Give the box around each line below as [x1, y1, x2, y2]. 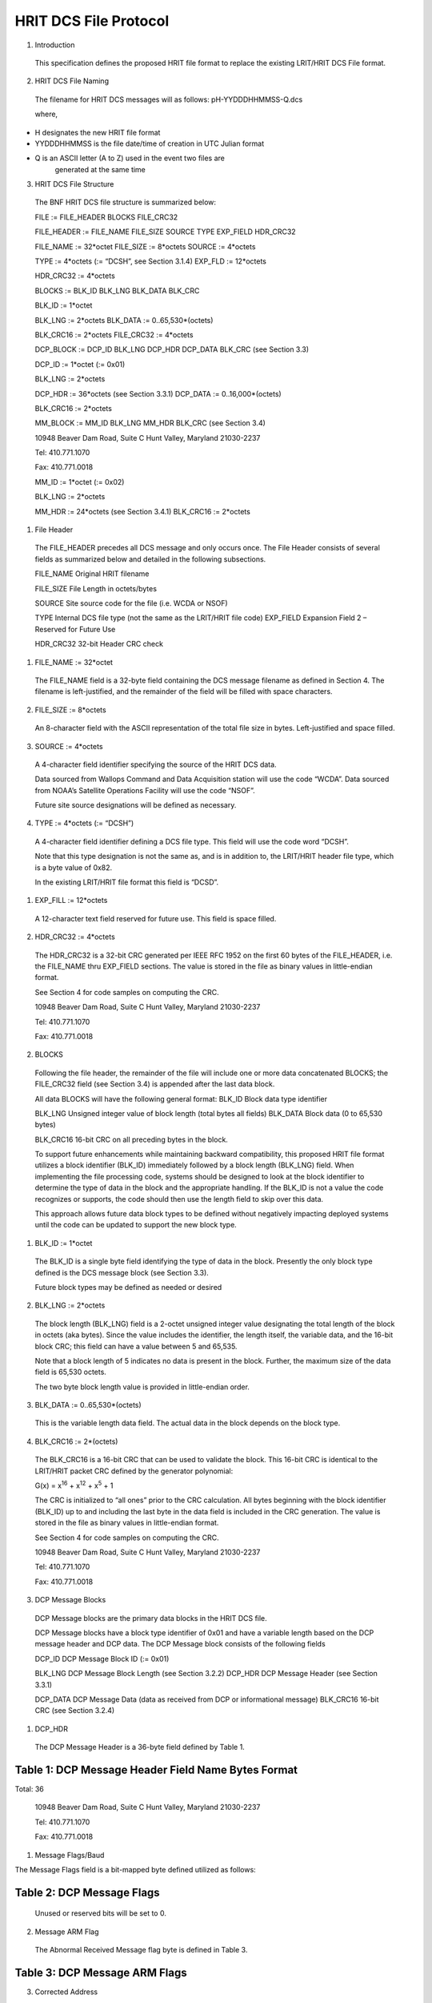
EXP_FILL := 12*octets [34, 896, 108, 905]
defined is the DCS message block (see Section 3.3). [34, 1267, 210, 1277]
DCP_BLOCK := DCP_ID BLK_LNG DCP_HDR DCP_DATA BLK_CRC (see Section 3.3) [34, 345, 310, 354]
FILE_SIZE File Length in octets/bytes [34, 583, 158, 593]
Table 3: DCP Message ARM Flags [14, 1965, 187, 1979]
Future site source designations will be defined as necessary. [34, 800, 237, 810]
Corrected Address [34, 1987, 98, 1997]
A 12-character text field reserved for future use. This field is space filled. [34, 913, 277, 923]
